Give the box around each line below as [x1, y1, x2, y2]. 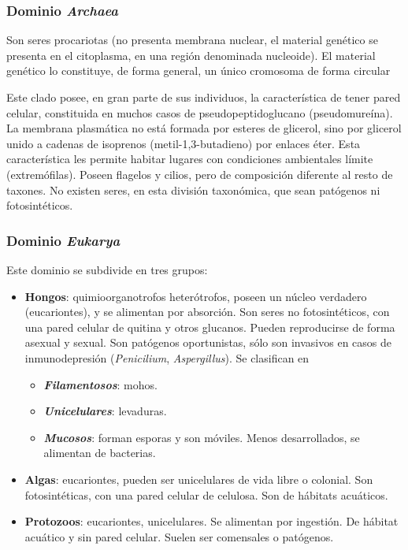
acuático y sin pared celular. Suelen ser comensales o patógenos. [24, 528, 334, 544]
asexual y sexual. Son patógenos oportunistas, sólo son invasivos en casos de [24, 334, 391, 351]
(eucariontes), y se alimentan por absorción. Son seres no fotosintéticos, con [24, 303, 390, 320]
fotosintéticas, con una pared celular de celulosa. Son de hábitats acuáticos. [24, 486, 388, 503]
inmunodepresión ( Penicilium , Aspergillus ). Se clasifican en [24, 349, 310, 366]
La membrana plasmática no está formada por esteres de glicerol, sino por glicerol [6, 120, 402, 136]
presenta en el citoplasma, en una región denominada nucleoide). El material [6, 46, 376, 63]
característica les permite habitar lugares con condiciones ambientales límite [6, 151, 373, 167]
